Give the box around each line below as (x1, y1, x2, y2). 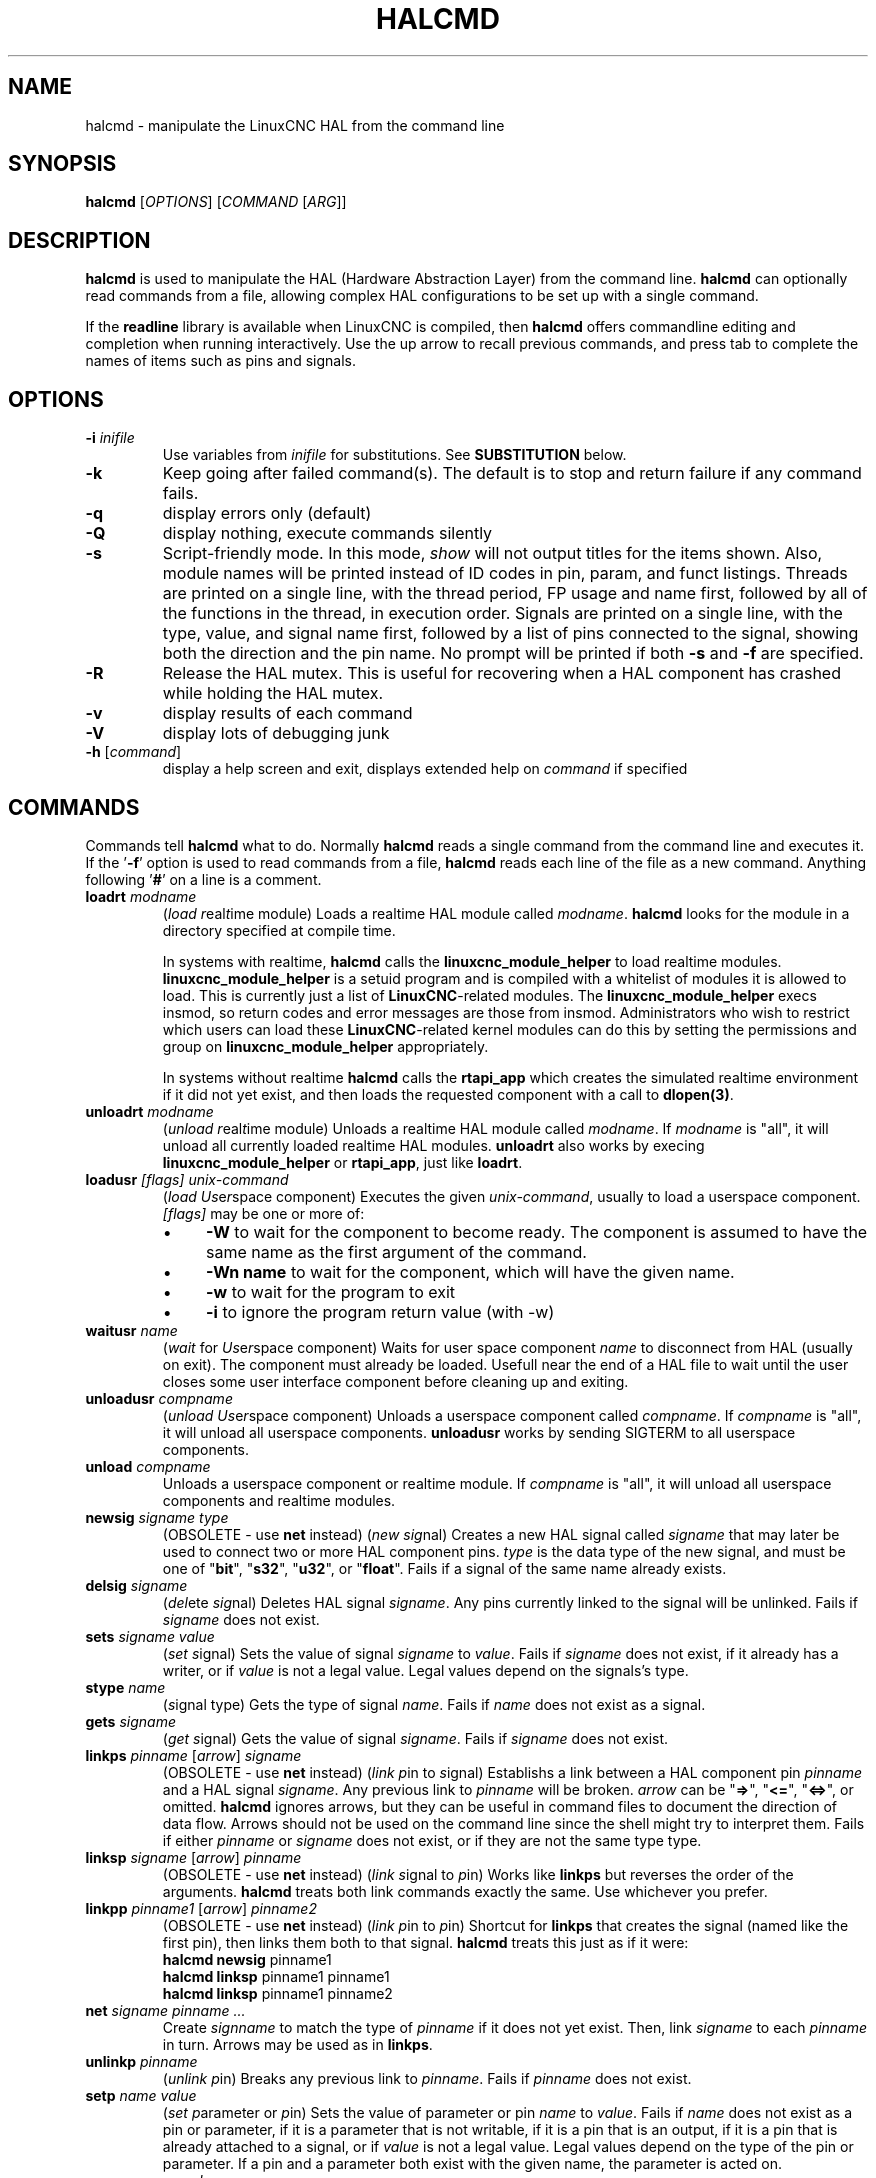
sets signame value (85, 1627, 215, 1645)
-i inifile (85, 429, 135, 447)
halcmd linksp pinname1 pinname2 (162, 1984, 393, 2002)
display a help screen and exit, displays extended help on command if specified (162, 760, 688, 778)
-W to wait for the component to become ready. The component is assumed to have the (206, 1221, 868, 1242)
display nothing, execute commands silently (162, 523, 493, 544)
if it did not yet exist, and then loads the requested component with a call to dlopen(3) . (162, 1085, 734, 1103)
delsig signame (85, 1576, 188, 1594)
